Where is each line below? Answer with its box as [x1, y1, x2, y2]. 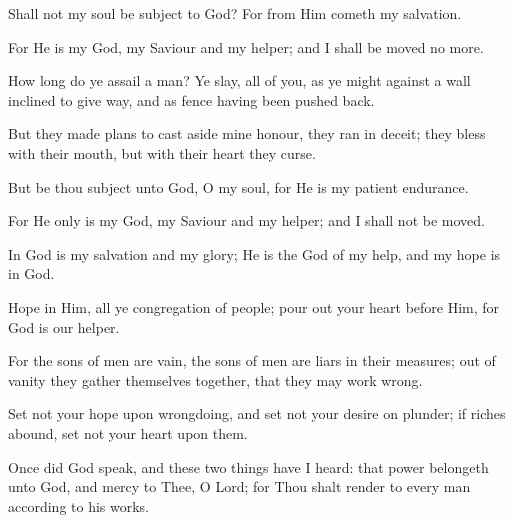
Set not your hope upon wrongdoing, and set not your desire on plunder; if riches [8, 403, 506, 424]
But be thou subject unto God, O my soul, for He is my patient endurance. [8, 176, 469, 197]
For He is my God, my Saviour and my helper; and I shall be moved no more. [8, 36, 484, 57]
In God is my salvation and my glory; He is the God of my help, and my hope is [8, 243, 501, 264]
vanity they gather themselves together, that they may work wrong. [8, 369, 423, 390]
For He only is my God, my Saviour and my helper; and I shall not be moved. [8, 210, 485, 231]
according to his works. [8, 495, 150, 516]
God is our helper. [8, 316, 120, 337]
